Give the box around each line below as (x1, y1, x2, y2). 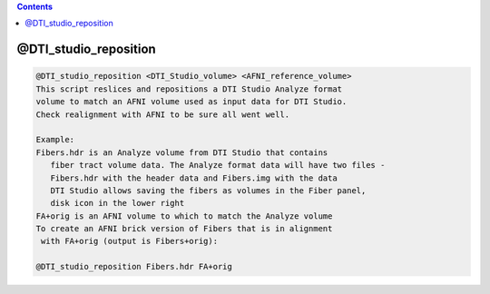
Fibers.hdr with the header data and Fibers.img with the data (50, 172, 338, 183)
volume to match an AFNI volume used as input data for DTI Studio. (35, 96, 348, 107)
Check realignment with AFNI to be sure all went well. (35, 109, 290, 120)
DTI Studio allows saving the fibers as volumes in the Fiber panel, (50, 185, 367, 195)
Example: (35, 134, 75, 145)
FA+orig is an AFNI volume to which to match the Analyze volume (35, 211, 333, 221)
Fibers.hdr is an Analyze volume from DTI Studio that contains (35, 147, 328, 158)
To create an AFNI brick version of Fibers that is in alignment (35, 223, 333, 234)
